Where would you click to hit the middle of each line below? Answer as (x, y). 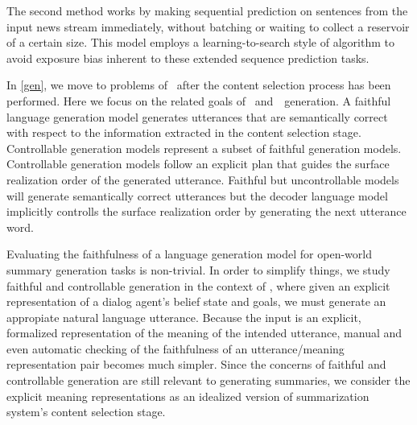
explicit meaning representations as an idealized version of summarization (188, 396)
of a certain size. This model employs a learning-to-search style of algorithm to (200, 42)
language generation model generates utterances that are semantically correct (197, 116)
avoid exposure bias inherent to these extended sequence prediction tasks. (188, 58)
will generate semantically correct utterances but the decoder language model (197, 195)
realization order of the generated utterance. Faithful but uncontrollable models (203, 179)
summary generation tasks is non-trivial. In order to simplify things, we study (198, 269)
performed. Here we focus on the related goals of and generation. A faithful (199, 100)
